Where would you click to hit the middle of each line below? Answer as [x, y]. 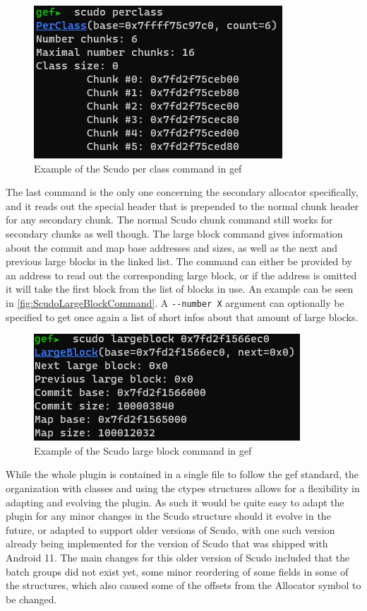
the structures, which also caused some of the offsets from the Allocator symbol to [183, 585]
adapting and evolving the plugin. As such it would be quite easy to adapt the [175, 502]
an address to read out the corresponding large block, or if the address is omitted [181, 275]
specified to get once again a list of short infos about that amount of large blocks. [182, 316]
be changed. [31, 599]
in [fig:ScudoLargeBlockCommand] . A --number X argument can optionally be [175, 302]
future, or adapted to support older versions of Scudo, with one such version [170, 529]
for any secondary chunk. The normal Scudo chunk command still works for [169, 220]
